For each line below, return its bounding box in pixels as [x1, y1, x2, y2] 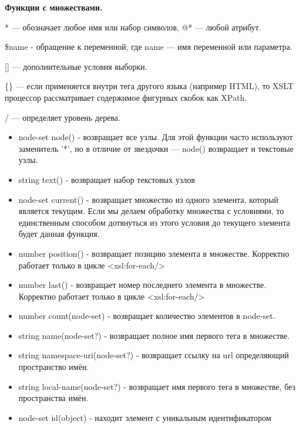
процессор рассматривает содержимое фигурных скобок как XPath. [5, 91, 247, 103]
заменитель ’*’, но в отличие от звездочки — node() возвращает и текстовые [18, 142, 294, 154]
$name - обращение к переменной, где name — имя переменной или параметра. [5, 40, 292, 53]
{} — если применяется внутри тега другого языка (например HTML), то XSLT [5, 80, 294, 92]
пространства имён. [18, 392, 89, 404]
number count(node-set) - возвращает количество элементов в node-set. [18, 310, 275, 322]
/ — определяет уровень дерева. [5, 111, 120, 123]
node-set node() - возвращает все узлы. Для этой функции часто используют [18, 131, 293, 143]
